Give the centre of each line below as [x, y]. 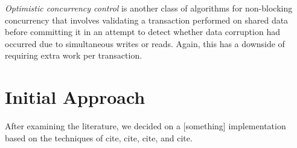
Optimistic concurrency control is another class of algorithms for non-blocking [149, 8]
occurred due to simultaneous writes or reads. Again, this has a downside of [145, 43]
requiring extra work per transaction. [74, 55]
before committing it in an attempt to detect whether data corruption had [142, 32]
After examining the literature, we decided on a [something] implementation [145, 126]
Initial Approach [75, 97]
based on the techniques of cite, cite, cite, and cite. [99, 137]
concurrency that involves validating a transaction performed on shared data [147, 20]
